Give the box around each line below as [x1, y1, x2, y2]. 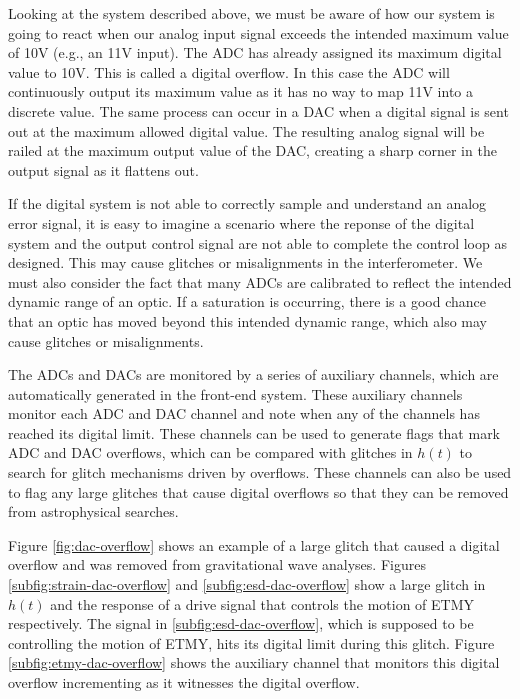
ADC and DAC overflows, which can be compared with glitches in [8, 442, 413, 463]
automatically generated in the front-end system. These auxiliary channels [8, 383, 463, 404]
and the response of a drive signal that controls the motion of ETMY [50, 593, 475, 614]
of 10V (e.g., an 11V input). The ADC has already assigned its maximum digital [8, 42, 502, 63]
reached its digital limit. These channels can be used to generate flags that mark [8, 422, 501, 443]
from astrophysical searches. [8, 501, 179, 522]
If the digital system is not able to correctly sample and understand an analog [8, 193, 487, 214]
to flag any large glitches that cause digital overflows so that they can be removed [8, 481, 509, 502]
